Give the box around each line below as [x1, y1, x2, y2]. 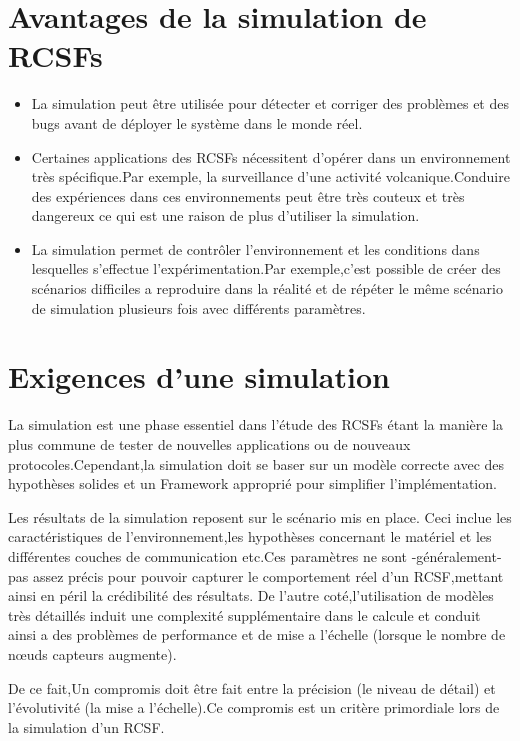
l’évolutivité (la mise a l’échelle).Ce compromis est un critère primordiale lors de [8, 697, 500, 718]
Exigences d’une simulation [8, 356, 390, 397]
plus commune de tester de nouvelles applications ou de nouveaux [8, 433, 411, 454]
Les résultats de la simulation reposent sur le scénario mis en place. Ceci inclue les [8, 506, 512, 527]
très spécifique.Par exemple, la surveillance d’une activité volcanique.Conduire [31, 166, 510, 187]
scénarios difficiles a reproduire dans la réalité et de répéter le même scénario [31, 278, 503, 299]
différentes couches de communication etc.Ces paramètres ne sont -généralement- [8, 545, 502, 566]
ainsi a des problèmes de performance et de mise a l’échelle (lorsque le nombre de [8, 624, 506, 645]
